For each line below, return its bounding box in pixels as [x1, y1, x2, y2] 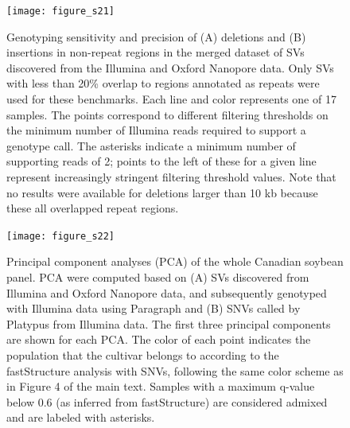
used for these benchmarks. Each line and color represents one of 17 [6, 91, 336, 107]
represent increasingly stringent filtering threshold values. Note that [6, 169, 336, 185]
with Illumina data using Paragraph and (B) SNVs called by [6, 300, 301, 317]
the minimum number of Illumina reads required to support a [6, 122, 306, 138]
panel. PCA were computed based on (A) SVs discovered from [6, 269, 309, 286]
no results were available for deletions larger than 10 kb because [6, 184, 318, 200]
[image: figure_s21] [6, 6, 115, 17]
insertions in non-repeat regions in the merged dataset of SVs [6, 44, 305, 60]
